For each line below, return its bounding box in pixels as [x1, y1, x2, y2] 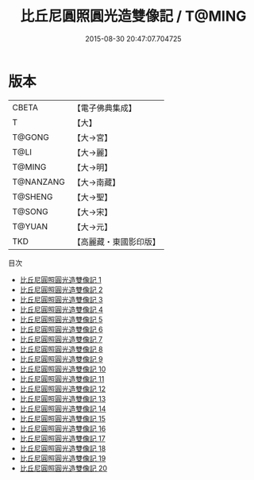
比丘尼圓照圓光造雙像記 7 [19, 334, 103, 344]
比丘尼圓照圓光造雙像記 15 [19, 413, 106, 423]
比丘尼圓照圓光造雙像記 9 [19, 354, 103, 363]
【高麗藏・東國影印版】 [72, 236, 161, 247]
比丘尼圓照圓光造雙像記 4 [19, 305, 103, 314]
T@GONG [12, 132, 49, 143]
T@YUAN [12, 221, 48, 232]
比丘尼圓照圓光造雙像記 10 [19, 364, 106, 374]
